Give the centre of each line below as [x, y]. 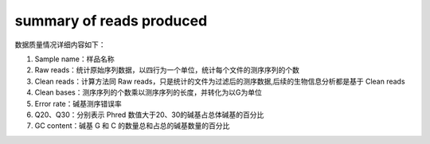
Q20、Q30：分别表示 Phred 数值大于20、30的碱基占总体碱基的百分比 [149, 115]
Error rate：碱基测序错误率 [78, 103]
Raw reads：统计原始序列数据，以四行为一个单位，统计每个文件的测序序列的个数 [167, 70]
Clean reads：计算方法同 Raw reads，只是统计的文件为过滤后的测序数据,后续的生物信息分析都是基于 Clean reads [220, 81]
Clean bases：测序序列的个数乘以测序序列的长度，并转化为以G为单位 [148, 92]
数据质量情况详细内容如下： [60, 45]
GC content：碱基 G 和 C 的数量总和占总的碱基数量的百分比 [132, 126]
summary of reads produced [111, 21]
